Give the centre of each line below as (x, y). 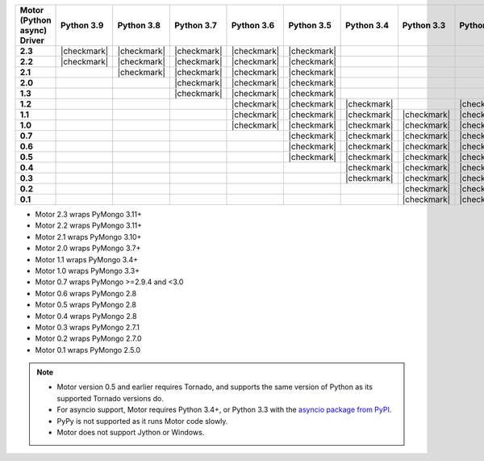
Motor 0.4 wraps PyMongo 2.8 (86, 316)
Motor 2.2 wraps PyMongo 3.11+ (89, 225)
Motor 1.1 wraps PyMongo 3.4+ (87, 259)
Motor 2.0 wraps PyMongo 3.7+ (88, 248)
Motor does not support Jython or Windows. (131, 433)
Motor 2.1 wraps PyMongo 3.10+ (88, 237)
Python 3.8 (139, 25)
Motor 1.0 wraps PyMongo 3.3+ (88, 270)
